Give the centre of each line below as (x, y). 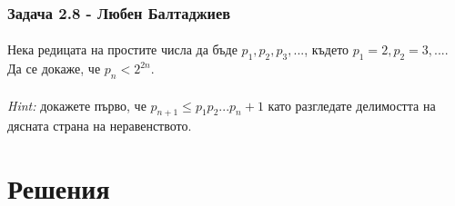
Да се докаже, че (54, 69)
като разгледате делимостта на (352, 105)
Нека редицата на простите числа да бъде (122, 49)
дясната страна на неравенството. (100, 126)
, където (327, 49)
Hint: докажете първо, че (77, 105)
